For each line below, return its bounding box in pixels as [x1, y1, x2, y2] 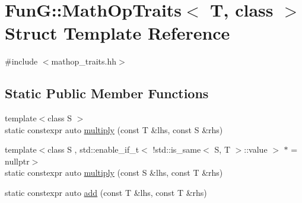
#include [5, 55, 38, 67]
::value [244, 143, 268, 156]
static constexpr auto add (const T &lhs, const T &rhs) [5, 186, 207, 199]
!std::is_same [152, 143, 201, 156]
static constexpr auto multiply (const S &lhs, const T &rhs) [5, 166, 223, 179]
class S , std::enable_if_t [47, 143, 139, 156]
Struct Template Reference [5, 21, 230, 45]
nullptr [5, 154, 30, 167]
